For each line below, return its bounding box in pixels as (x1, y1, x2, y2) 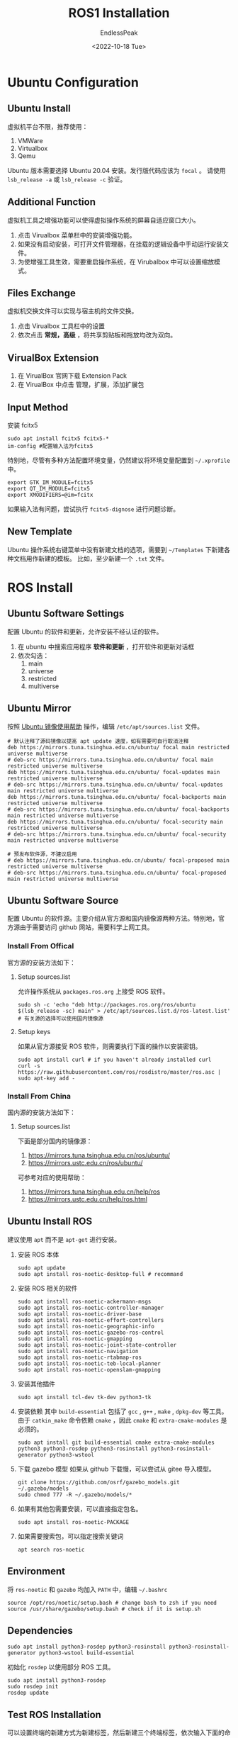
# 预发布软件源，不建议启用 (7, 851, 78, 858)
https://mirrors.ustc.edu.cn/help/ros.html (28, 1195, 147, 1204)
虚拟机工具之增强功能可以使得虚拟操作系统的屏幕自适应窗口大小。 (7, 215, 200, 224)
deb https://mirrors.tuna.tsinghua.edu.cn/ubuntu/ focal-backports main (7, 793, 227, 800)
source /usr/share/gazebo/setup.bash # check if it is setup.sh (7, 1605, 201, 1613)
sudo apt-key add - (17, 1075, 76, 1082)
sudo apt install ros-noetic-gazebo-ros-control (17, 1329, 164, 1336)
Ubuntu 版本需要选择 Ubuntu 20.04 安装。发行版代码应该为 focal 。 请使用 (7, 166, 226, 174)
